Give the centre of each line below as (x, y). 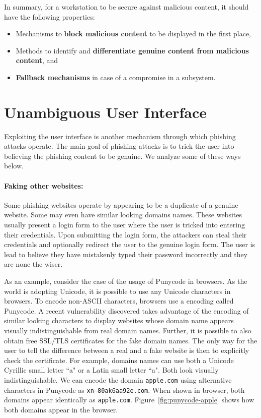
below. (14, 166)
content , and (37, 60)
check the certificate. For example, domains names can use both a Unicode (119, 360)
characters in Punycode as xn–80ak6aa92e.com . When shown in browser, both (124, 390)
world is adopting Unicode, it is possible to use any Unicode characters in (117, 291)
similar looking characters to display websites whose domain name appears (119, 320)
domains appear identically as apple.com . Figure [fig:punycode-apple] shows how (129, 400)
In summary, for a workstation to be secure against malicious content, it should (126, 7)
